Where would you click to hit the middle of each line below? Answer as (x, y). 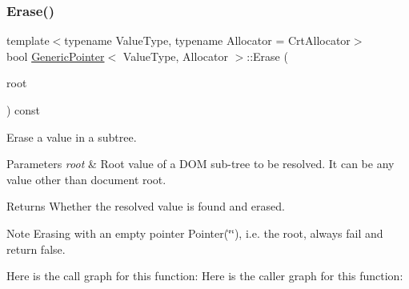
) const (24, 110)
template (28, 40)
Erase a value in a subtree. (72, 136)
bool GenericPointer (56, 56)
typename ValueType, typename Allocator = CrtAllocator (207, 40)
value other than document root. (86, 179)
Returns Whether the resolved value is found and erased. (146, 206)
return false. (36, 249)
